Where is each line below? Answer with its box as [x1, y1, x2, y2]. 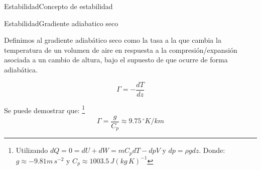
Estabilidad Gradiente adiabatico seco [4, 18, 118, 28]
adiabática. [4, 64, 38, 74]
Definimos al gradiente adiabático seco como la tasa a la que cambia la [4, 35, 221, 45]
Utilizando [16, 145, 48, 155]
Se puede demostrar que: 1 [4, 103, 85, 115]
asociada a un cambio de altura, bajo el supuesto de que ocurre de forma [4, 54, 228, 65]
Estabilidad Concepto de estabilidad [4, 1, 113, 11]
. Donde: [199, 145, 225, 155]
